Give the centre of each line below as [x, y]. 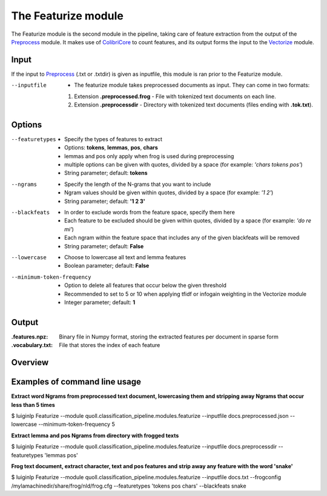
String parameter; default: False [104, 246]
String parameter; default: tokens [106, 173]
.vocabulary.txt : [32, 345]
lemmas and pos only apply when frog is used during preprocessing [149, 156]
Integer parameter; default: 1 [100, 302]
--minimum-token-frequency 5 [77, 425]
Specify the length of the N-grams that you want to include [138, 184]
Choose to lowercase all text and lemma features [125, 257]
